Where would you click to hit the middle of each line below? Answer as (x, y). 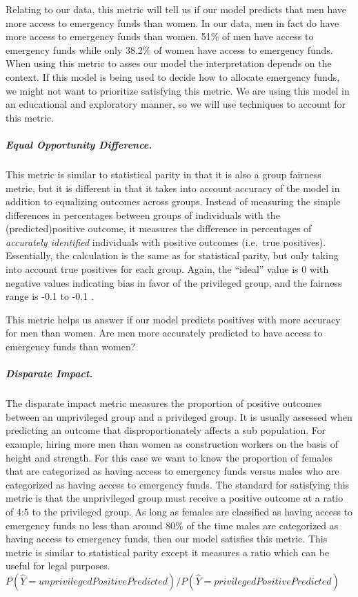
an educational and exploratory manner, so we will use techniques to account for (176, 104)
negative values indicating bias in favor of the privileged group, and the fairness (174, 282)
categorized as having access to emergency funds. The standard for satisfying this (178, 484)
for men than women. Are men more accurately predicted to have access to (164, 333)
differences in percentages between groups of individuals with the (143, 215)
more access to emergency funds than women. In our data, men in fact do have (172, 22)
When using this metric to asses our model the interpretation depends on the (169, 63)
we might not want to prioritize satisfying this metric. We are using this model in (178, 90)
